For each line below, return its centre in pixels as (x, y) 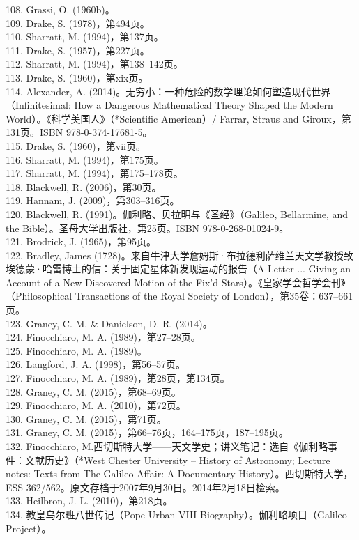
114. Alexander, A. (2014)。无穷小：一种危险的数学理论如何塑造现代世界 (168, 91)
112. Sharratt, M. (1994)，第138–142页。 (94, 64)
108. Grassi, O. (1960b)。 (60, 9)
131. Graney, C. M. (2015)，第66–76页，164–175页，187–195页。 (147, 432)
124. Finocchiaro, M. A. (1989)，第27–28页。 (103, 337)
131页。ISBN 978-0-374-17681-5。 (79, 132)
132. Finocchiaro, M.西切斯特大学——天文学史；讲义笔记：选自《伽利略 (167, 446)
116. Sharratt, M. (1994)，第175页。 (85, 159)
